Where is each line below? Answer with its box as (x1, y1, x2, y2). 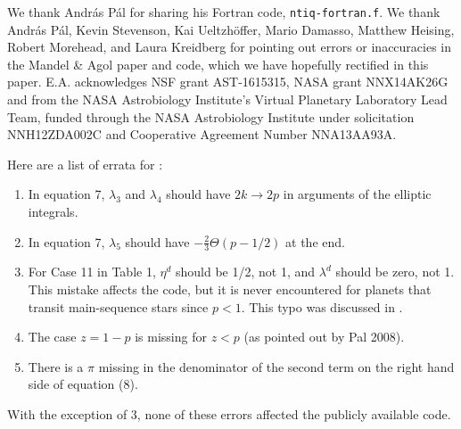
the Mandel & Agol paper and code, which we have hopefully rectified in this (7, 54, 429, 73)
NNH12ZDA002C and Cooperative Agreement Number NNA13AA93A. (7, 125, 397, 144)
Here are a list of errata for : (7, 154, 163, 173)
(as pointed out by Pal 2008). (243, 327, 405, 346)
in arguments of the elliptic (283, 185, 432, 203)
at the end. (285, 232, 345, 251)
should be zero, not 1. (335, 262, 455, 281)
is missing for (135, 327, 207, 346)
